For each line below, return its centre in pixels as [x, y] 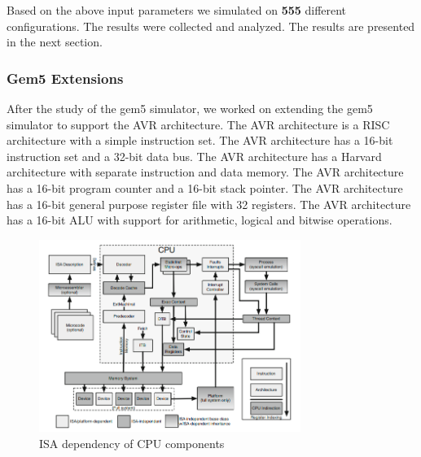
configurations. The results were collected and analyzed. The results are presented [211, 26]
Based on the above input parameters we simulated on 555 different [177, 10]
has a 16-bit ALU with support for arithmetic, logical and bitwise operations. [200, 220]
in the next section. [55, 42]
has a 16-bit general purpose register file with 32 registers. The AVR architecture [209, 204]
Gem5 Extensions [65, 78]
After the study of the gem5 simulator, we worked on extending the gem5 [190, 108]
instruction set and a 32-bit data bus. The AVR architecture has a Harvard [194, 156]
